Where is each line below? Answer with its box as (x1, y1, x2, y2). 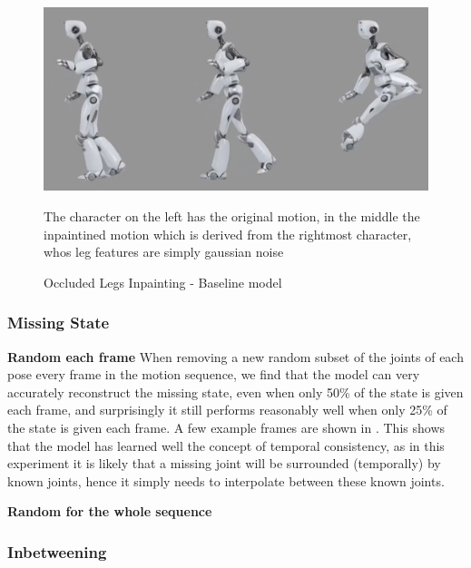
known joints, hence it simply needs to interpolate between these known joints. (7, 471, 445, 490)
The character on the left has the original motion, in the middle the (44, 206, 420, 225)
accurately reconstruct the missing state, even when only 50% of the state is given (7, 382, 464, 401)
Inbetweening (7, 540, 107, 563)
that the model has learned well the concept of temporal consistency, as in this (7, 436, 445, 455)
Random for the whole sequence (7, 502, 212, 521)
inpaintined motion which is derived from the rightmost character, (44, 224, 412, 243)
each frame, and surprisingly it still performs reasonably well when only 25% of (7, 400, 447, 419)
